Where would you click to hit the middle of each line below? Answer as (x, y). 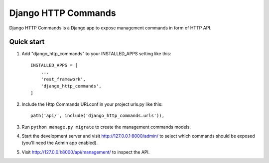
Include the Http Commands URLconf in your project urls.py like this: (92, 104)
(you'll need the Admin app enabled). (60, 143)
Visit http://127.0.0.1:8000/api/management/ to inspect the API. (86, 152)
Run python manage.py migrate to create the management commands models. (106, 127)
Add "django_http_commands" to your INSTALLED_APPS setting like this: (96, 54)
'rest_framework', (63, 79)
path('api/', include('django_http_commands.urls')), (97, 116)
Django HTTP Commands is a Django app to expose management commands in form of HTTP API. (110, 28)
